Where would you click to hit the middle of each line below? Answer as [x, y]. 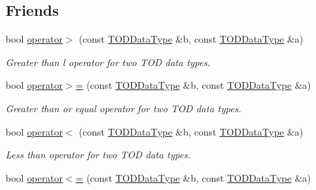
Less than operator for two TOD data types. [98, 155]
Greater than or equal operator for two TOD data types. [124, 108]
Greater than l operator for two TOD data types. [108, 62]
